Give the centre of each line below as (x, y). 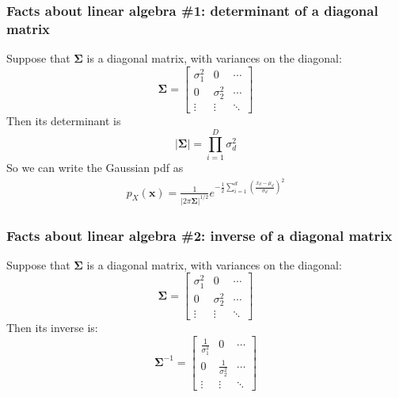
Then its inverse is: (52, 327)
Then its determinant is (64, 121)
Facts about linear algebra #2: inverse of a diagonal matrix (199, 235)
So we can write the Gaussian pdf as (95, 168)
